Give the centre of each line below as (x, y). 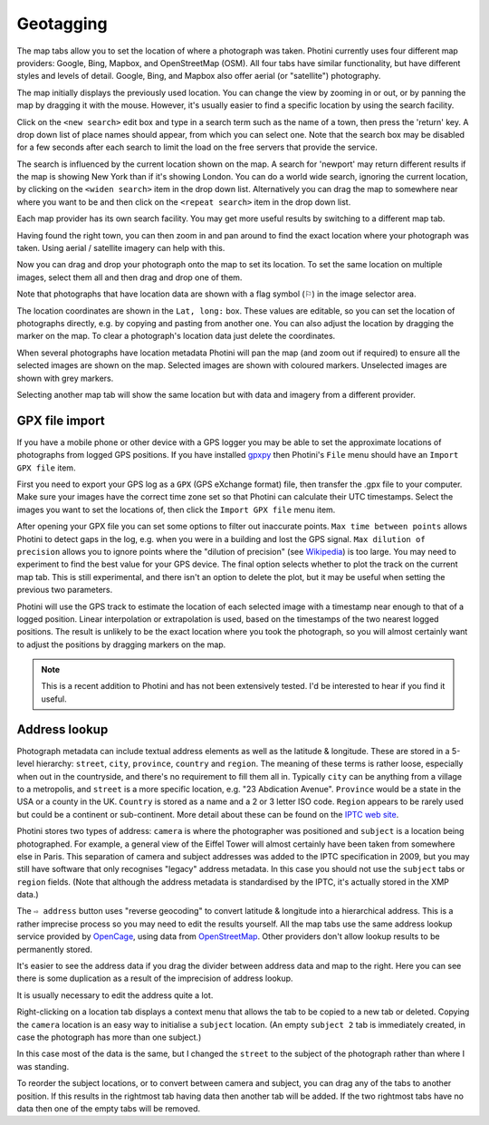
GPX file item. (46, 468)
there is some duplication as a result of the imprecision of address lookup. (155, 978)
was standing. (43, 1066)
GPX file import (61, 420)
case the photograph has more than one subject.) (109, 1037)
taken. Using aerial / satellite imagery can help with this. (121, 248)
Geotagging (62, 24)
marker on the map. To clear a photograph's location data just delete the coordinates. (176, 336)
